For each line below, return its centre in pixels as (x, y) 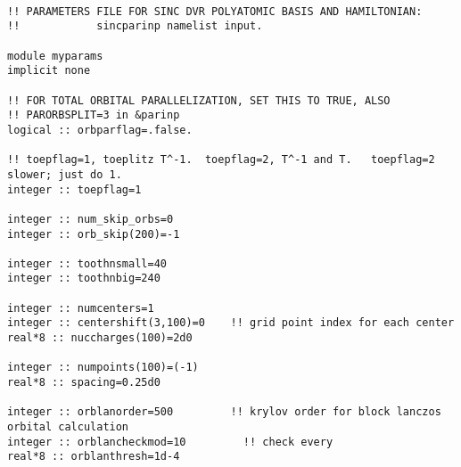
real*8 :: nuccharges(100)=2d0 (100, 338)
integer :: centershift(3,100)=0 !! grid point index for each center (231, 323)
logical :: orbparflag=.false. (100, 130)
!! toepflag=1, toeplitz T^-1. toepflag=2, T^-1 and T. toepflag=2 (221, 160)
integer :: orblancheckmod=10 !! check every (170, 442)
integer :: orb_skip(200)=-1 (94, 234)
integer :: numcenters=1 (81, 308)
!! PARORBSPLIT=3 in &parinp (94, 115)
